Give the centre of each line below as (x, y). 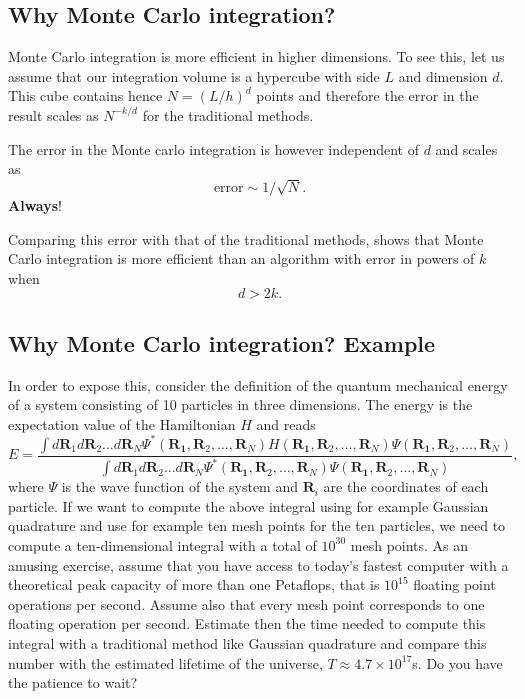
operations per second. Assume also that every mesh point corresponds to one (246, 603)
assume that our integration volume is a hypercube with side (194, 75)
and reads (286, 423)
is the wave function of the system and (179, 486)
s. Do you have (457, 662)
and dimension (443, 75)
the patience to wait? (73, 682)
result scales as (53, 114)
